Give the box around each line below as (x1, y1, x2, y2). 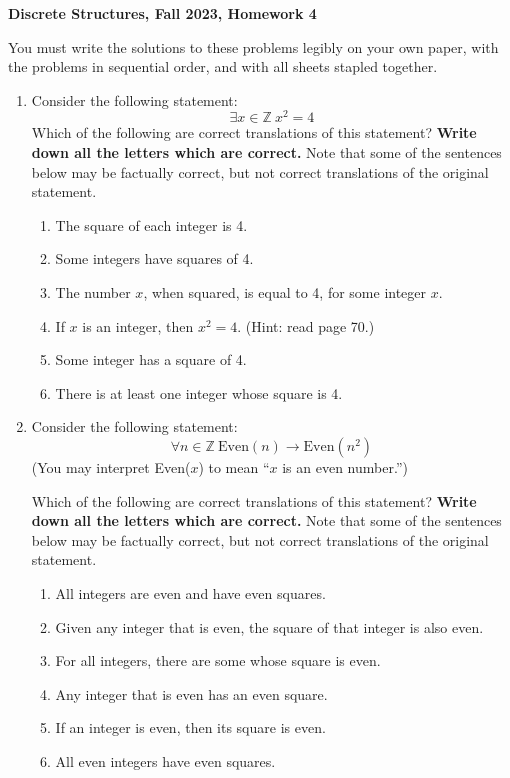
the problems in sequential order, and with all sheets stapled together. (8, 56, 438, 77)
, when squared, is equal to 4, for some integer (143, 282, 427, 303)
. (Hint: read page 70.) (237, 315, 375, 336)
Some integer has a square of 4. (55, 349, 247, 370)
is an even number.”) (282, 456, 408, 477)
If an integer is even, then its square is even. (55, 717, 326, 738)
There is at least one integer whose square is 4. (55, 382, 343, 403)
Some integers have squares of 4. (55, 248, 254, 269)
